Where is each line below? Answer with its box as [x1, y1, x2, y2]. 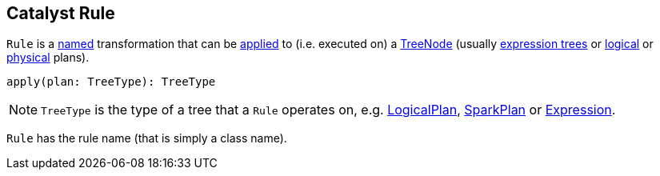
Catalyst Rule [6, 3, 115, 23]
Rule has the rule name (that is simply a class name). [6, 131, 287, 146]
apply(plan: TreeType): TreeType [6, 75, 216, 89]
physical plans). [6, 50, 90, 65]
